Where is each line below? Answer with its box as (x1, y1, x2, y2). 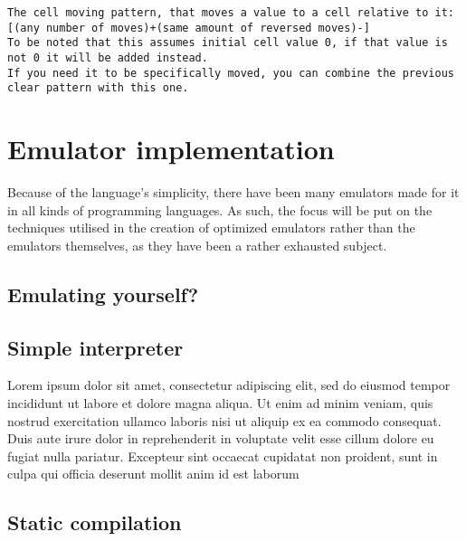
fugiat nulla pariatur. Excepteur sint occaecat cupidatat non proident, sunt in (7, 446, 438, 465)
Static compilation (7, 508, 182, 536)
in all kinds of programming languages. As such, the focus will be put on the (7, 200, 433, 219)
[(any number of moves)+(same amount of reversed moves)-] (7, 21, 370, 34)
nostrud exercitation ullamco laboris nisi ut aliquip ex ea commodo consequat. (7, 411, 442, 430)
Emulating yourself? (7, 280, 199, 308)
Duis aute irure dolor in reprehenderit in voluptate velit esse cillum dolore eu (7, 429, 434, 448)
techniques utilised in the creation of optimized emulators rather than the (7, 218, 415, 237)
